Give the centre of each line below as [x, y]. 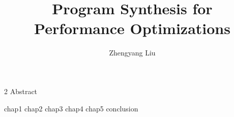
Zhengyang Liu [132, 53]
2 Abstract [21, 91]
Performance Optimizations [132, 28]
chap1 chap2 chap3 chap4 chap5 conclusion [71, 108]
